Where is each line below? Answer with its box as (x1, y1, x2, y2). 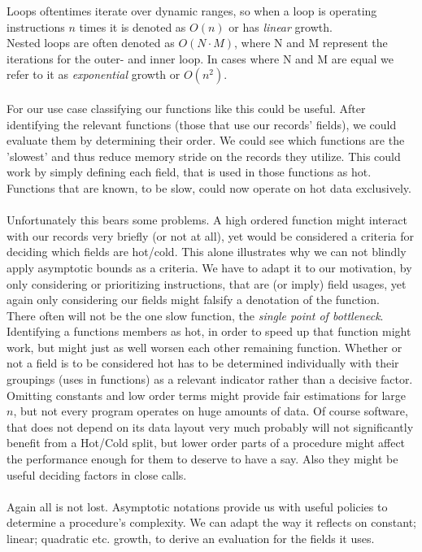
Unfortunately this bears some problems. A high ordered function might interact (7, 211, 407, 228)
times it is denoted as (79, 18, 186, 35)
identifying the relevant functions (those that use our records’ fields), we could (7, 115, 397, 133)
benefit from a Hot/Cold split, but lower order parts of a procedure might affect (7, 434, 406, 451)
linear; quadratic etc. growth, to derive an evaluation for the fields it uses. (7, 530, 375, 546)
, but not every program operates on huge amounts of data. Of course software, (13, 402, 408, 419)
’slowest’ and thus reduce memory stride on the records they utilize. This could (7, 147, 401, 164)
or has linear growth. (228, 18, 333, 35)
